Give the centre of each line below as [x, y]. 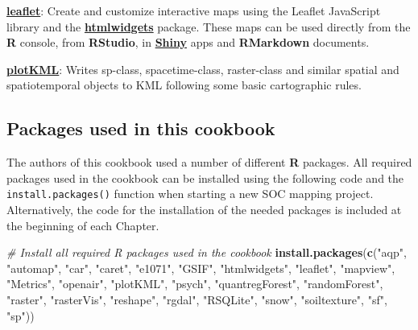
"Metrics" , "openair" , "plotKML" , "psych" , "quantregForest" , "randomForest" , [195, 284]
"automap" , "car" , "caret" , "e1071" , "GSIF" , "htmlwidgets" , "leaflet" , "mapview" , [201, 268]
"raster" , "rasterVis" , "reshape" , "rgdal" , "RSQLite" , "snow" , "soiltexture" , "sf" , [197, 299]
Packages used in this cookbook [141, 128]
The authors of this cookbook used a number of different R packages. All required [209, 162]
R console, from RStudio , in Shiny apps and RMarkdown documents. [188, 42]
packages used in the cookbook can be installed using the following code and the [205, 177]
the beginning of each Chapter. [83, 225]
